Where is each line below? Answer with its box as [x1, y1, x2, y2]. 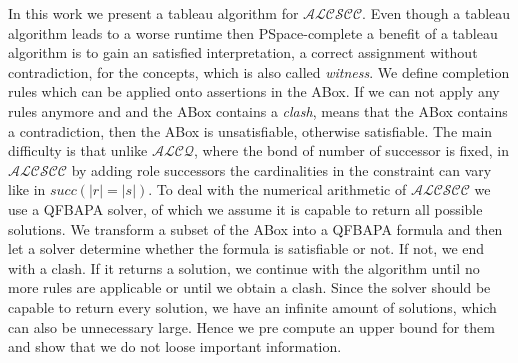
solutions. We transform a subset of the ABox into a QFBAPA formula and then [8, 218, 503, 239]
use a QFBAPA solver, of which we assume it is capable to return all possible [8, 198, 483, 219]
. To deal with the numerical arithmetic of [148, 179, 407, 200]
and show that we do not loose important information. [8, 336, 342, 357]
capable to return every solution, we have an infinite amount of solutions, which [8, 296, 497, 317]
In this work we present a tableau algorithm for [8, 3, 299, 23]
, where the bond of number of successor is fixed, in [193, 140, 509, 161]
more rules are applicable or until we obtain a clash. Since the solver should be [8, 277, 491, 298]
